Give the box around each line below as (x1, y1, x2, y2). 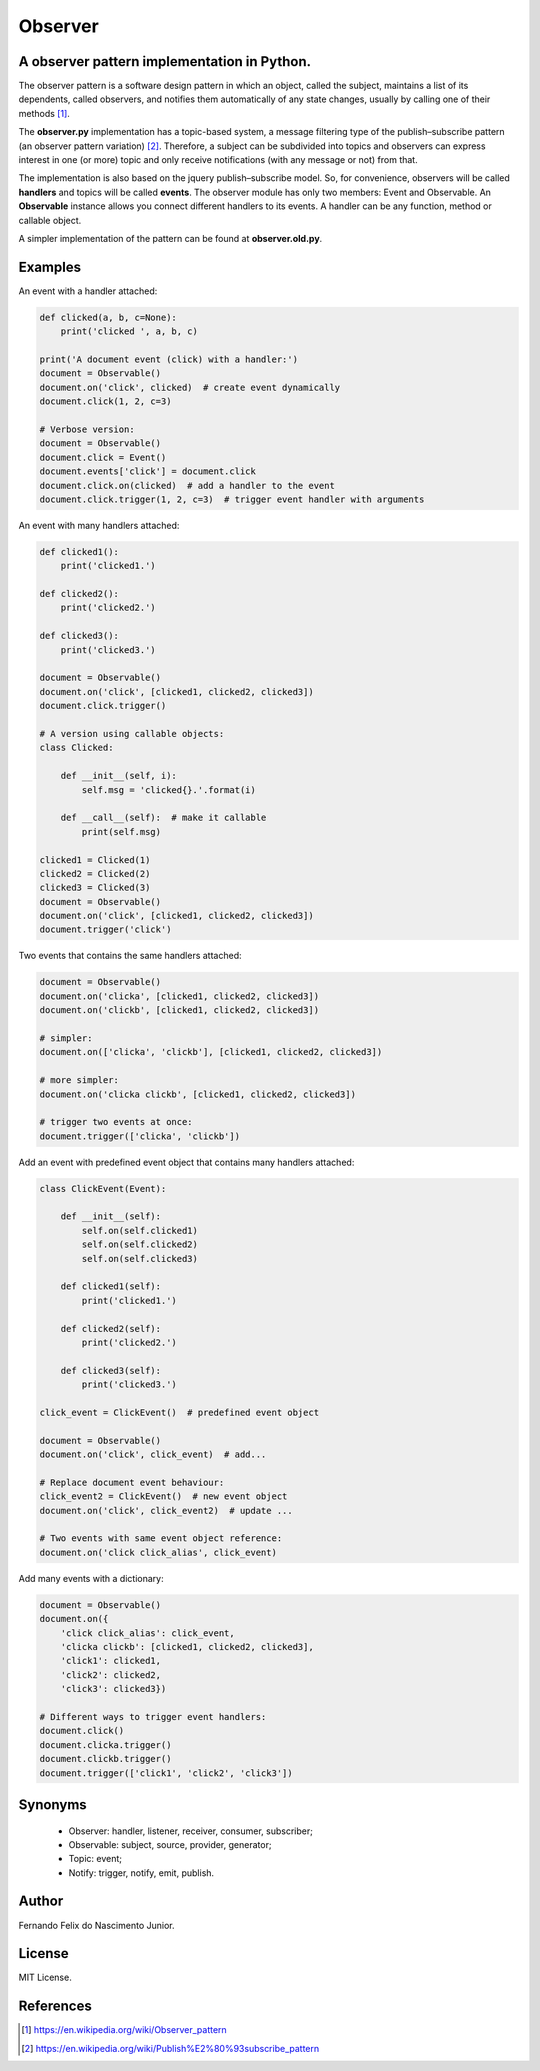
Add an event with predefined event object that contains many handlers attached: (18, 1156, 355, 1168)
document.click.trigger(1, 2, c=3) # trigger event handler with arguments (39, 493, 425, 505)
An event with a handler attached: (18, 285, 158, 297)
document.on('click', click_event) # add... (39, 1449, 267, 1460)
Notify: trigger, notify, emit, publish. (68, 1866, 215, 1879)
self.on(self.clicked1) (81, 1225, 199, 1236)
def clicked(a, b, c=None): (39, 311, 177, 323)
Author (18, 1893, 64, 1910)
